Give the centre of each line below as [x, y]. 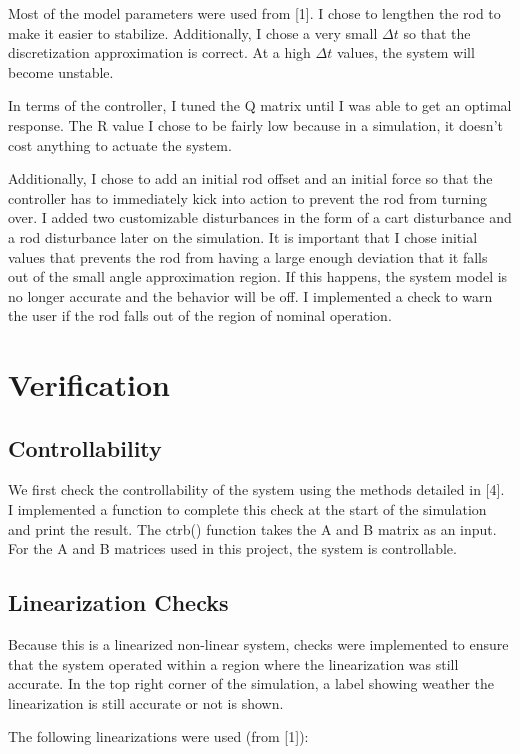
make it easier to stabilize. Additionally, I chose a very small [193, 32]
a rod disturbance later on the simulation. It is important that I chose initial [243, 236]
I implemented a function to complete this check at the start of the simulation [247, 509]
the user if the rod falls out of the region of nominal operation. [200, 315]
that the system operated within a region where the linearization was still [233, 663]
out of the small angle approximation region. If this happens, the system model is [258, 276]
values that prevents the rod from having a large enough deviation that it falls [248, 256]
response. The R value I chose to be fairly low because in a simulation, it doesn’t [255, 124]
